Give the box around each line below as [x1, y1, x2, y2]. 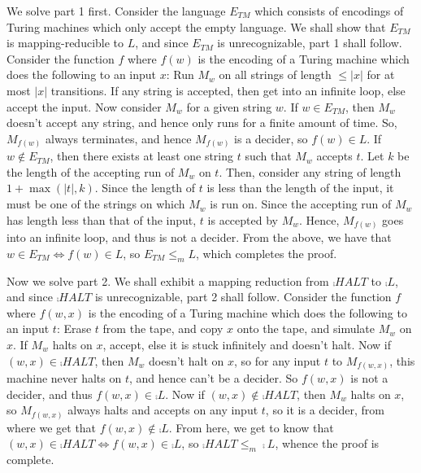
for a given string [186, 98, 272, 115]
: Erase [56, 320, 92, 337]
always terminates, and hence [45, 129, 192, 147]
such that [245, 147, 292, 164]
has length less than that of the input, [7, 211, 197, 228]
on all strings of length [219, 66, 332, 83]
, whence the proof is [275, 435, 380, 452]
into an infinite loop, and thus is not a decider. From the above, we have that [7, 229, 392, 246]
